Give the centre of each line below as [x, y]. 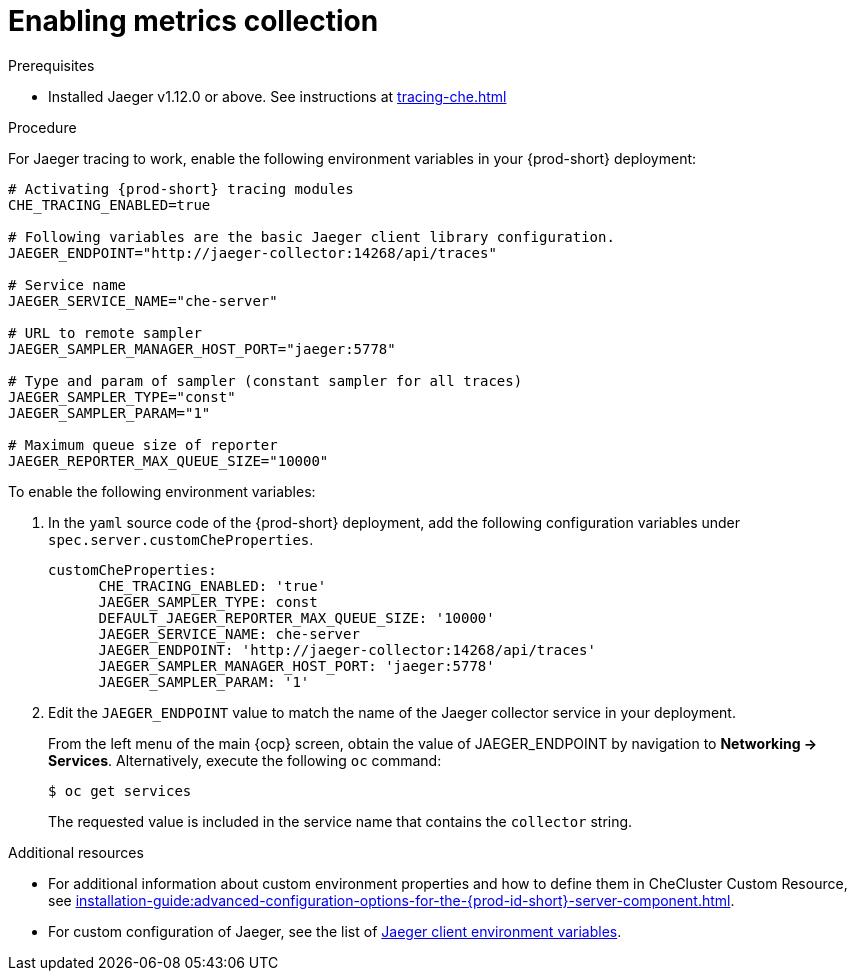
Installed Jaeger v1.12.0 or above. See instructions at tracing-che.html [277, 96]
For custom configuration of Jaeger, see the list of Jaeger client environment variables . [335, 931]
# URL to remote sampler [105, 332]
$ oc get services [120, 790]
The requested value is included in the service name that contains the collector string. [340, 821]
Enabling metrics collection [193, 21]
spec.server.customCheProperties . [181, 539]
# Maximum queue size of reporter [143, 444]
